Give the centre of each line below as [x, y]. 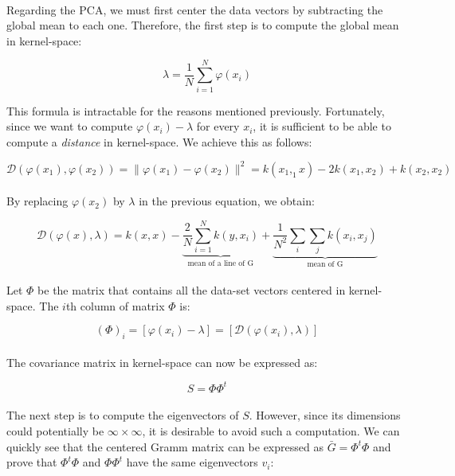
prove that [32, 462]
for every [218, 126]
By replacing [37, 201]
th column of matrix [115, 305]
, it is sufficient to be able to [322, 126]
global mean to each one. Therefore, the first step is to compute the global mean [203, 25]
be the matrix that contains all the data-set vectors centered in [192, 290]
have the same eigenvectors [192, 462]
